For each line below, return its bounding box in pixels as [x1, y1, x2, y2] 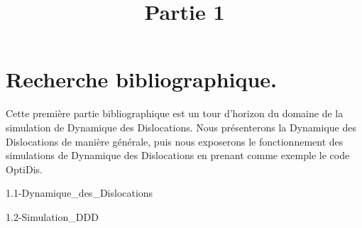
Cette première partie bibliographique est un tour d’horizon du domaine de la [6, 106, 344, 121]
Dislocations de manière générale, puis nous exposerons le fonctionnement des [6, 134, 344, 148]
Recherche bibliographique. [6, 65, 278, 94]
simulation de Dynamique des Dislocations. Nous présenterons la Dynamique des [6, 119, 356, 134]
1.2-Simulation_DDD [6, 209, 99, 224]
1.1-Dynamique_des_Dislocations [6, 185, 153, 200]
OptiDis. [6, 161, 43, 176]
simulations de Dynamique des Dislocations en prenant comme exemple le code [6, 148, 350, 163]
